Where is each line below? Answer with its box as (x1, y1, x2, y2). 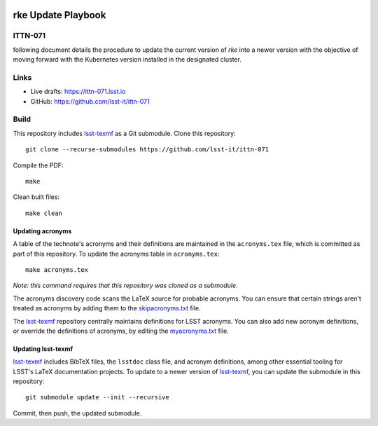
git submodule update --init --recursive (25, 393, 169, 401)
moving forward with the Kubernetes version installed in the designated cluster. (13, 55, 241, 64)
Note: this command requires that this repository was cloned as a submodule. (13, 281, 238, 290)
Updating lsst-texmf (13, 344, 73, 353)
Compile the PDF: (13, 161, 64, 170)
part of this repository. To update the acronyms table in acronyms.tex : (13, 249, 220, 258)
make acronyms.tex (25, 266, 89, 273)
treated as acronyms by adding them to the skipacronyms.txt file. (13, 304, 201, 312)
